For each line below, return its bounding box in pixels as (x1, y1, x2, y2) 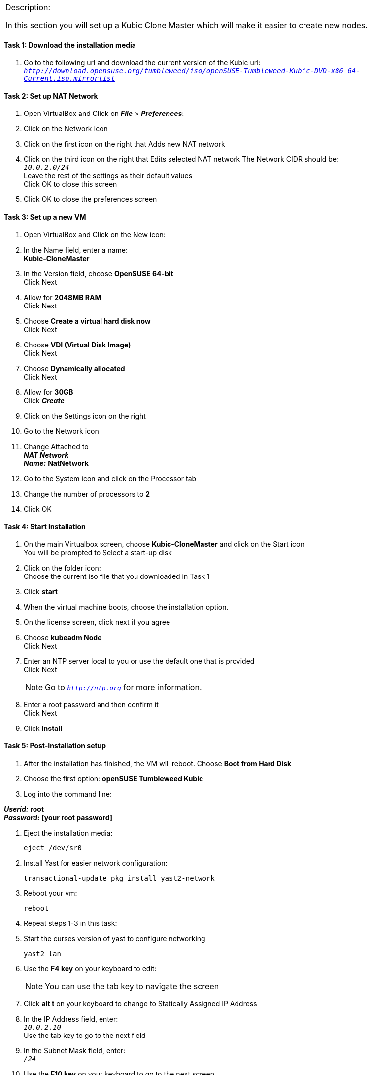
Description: (5, 2, 51, 12)
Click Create (24, 396, 65, 405)
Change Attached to (24, 442, 89, 451)
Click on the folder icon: (24, 563, 101, 572)
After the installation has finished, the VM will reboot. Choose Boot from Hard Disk (24, 759, 292, 768)
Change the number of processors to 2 (24, 489, 150, 498)
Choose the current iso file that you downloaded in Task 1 (24, 572, 210, 580)
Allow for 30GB (24, 387, 73, 396)
